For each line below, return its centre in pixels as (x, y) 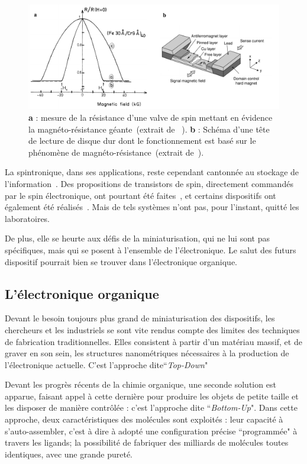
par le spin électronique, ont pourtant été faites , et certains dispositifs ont (140, 195)
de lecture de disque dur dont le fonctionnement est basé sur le (142, 141)
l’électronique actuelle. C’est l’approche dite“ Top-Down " (106, 364)
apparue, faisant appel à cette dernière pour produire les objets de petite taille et (152, 396)
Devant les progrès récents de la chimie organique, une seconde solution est (140, 384)
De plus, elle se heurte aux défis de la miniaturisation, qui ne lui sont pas (137, 238)
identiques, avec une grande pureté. (69, 454)
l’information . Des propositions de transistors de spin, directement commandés (149, 183)
